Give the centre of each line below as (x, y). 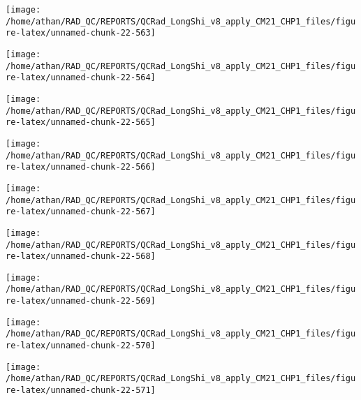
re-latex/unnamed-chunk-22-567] (81, 212)
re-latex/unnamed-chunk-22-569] (81, 301)
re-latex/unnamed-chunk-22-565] (81, 123)
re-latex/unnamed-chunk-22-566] (81, 167)
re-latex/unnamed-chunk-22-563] (81, 33)
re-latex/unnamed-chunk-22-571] (81, 391)
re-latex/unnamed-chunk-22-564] (81, 78)
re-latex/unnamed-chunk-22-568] (81, 257)
